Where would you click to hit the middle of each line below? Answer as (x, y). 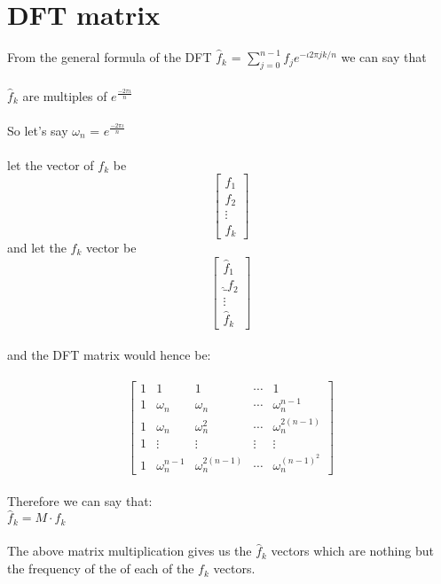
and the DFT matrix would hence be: (109, 355)
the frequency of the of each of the (101, 568)
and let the (37, 247)
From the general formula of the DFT (110, 57)
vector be (111, 247)
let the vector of (51, 164)
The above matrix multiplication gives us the (130, 551)
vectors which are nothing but (352, 551)
